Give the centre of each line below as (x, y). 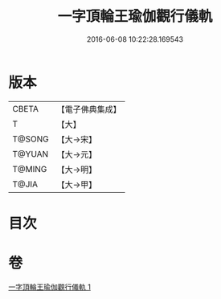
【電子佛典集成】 (89, 109)
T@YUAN (31, 154)
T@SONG (31, 139)
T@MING (30, 169)
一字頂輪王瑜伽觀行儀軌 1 (49, 287)
